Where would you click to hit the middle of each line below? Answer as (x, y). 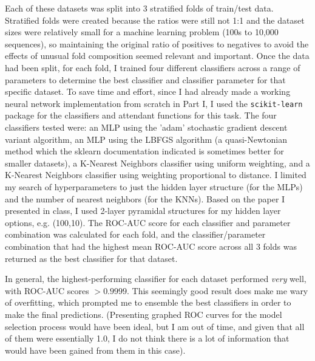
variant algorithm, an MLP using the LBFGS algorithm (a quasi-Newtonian (146, 139)
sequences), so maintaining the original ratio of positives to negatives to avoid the (157, 43)
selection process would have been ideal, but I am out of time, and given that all (155, 326)
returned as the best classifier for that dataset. (91, 258)
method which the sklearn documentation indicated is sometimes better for (144, 151)
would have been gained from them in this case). (95, 350)
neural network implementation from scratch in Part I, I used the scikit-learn (154, 103)
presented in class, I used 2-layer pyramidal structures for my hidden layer (143, 211)
